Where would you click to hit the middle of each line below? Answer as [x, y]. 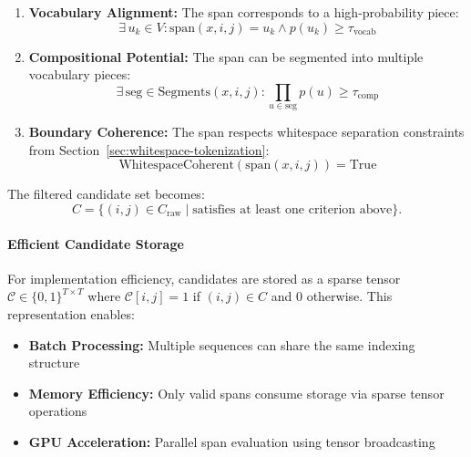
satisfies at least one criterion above [292, 209]
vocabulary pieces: [80, 74]
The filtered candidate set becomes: [106, 194]
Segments [184, 92]
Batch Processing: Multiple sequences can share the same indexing [222, 344]
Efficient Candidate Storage [96, 243]
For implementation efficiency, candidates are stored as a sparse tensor [204, 278]
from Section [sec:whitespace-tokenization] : [149, 149]
